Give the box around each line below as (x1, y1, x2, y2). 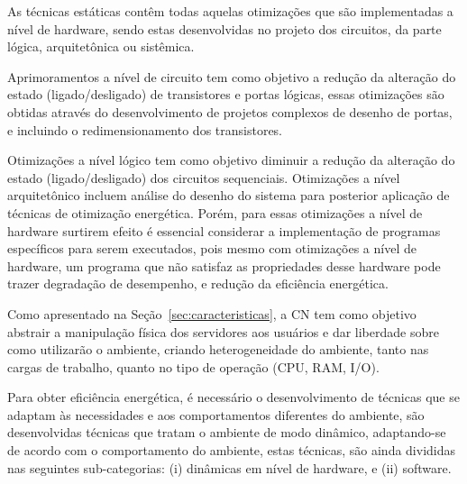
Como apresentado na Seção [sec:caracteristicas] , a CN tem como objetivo (7, 304, 417, 323)
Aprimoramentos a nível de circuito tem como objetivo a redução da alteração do (7, 67, 456, 86)
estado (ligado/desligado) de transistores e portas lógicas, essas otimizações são (7, 85, 444, 104)
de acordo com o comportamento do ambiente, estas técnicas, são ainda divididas (7, 441, 456, 460)
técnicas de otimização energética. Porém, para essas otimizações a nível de (7, 203, 423, 222)
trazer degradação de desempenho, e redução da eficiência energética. (7, 274, 389, 293)
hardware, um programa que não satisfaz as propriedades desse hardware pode (7, 256, 441, 275)
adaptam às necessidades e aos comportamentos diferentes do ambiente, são (7, 405, 425, 424)
